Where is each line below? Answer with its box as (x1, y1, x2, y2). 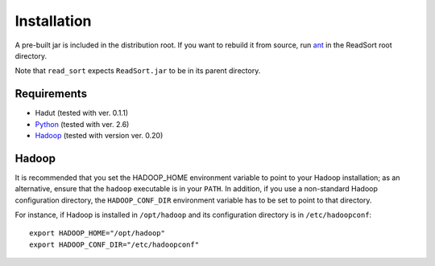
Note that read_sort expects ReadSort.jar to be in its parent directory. (14, 66, 261, 76)
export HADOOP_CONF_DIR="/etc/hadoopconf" (29, 239, 200, 249)
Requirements (14, 87, 88, 100)
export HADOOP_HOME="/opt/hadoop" (29, 229, 165, 238)
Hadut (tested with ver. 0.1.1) (35, 108, 129, 118)
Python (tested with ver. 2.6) (35, 119, 130, 129)
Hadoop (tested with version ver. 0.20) (35, 131, 164, 141)
